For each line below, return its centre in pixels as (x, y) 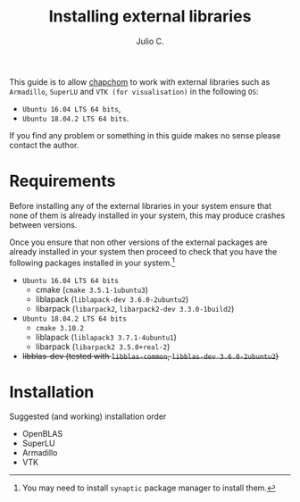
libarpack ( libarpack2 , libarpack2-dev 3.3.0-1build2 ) (135, 308)
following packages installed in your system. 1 (92, 262)
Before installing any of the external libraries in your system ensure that (141, 205)
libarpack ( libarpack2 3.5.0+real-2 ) (103, 347)
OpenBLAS (42, 434)
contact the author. (44, 145)
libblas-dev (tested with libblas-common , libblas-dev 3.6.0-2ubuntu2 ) (150, 356)
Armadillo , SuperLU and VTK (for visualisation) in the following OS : (134, 91)
